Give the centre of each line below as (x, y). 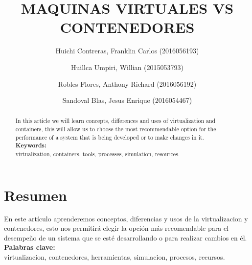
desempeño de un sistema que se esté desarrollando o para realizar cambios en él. (126, 237)
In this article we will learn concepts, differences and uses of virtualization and (115, 121)
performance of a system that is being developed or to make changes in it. (110, 137)
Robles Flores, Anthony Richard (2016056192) (127, 84)
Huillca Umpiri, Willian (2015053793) (127, 67)
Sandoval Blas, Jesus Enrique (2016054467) (127, 100)
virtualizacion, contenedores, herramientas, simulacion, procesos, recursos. (115, 257)
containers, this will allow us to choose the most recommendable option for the (116, 129)
